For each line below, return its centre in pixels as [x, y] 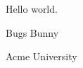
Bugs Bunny [32, 32]
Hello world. [32, 8]
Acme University [41, 56]
